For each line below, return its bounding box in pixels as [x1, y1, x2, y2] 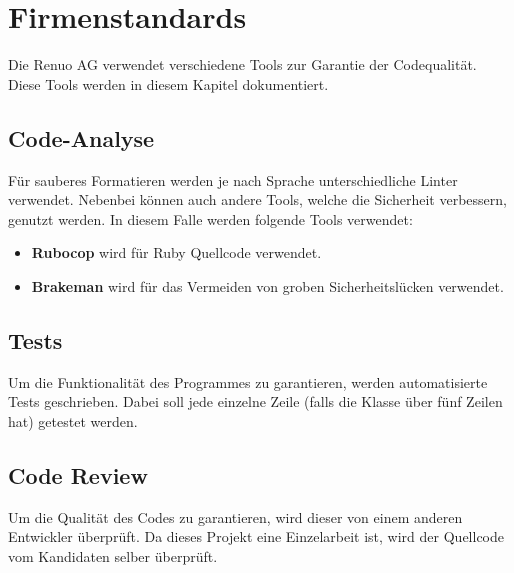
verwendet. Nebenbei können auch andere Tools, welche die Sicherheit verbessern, [8, 189, 507, 210]
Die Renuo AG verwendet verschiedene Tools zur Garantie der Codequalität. [8, 54, 477, 75]
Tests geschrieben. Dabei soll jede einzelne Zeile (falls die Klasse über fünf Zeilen [8, 391, 503, 412]
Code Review [8, 459, 148, 490]
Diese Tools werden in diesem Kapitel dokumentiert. [8, 73, 329, 94]
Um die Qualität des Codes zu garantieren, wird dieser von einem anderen [8, 506, 463, 527]
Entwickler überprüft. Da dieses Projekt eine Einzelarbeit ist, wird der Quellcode [8, 526, 504, 547]
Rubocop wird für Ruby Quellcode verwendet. [31, 242, 322, 263]
